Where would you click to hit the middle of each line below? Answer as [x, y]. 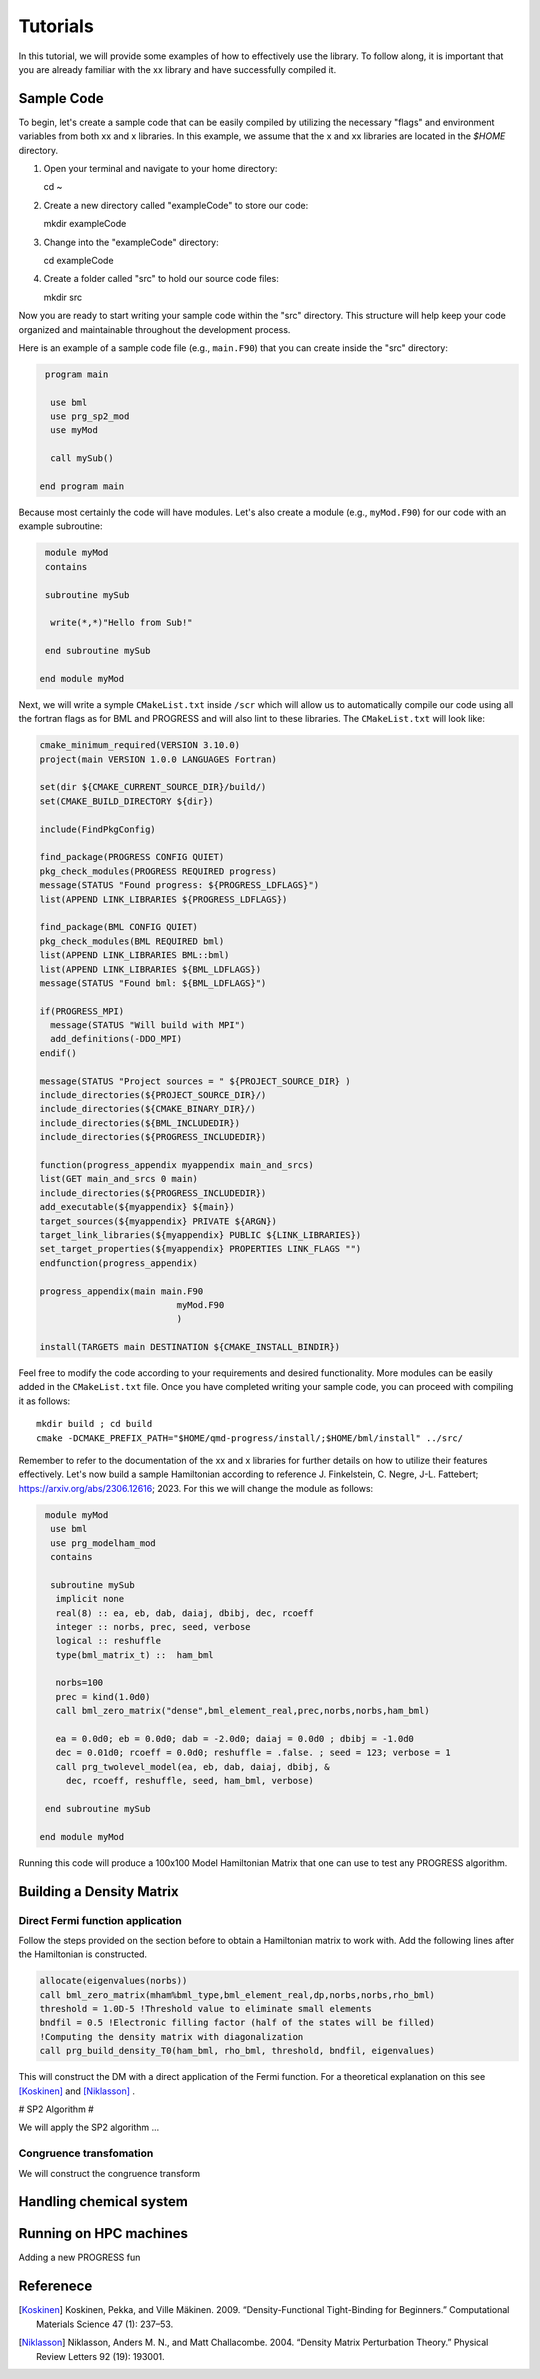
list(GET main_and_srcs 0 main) [119, 1179]
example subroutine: [61, 526]
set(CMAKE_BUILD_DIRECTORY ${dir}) [126, 801]
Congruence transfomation [86, 2153]
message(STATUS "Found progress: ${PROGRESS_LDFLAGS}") [179, 885]
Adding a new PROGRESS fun [79, 2257]
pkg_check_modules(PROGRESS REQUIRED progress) [158, 871]
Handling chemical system [103, 2201]
